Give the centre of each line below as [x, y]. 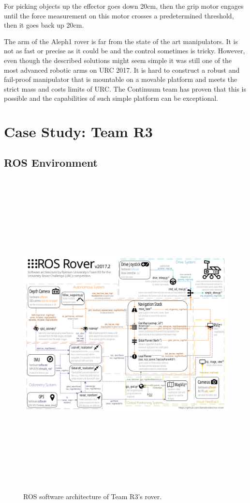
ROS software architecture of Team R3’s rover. [93, 496]
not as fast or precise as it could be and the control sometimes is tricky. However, [125, 51]
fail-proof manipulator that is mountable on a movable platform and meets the [121, 79]
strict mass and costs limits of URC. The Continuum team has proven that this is [125, 88]
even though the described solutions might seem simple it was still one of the [118, 60]
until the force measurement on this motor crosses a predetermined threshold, [119, 15]
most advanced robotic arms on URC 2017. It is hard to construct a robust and [122, 70]
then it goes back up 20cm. [44, 25]
